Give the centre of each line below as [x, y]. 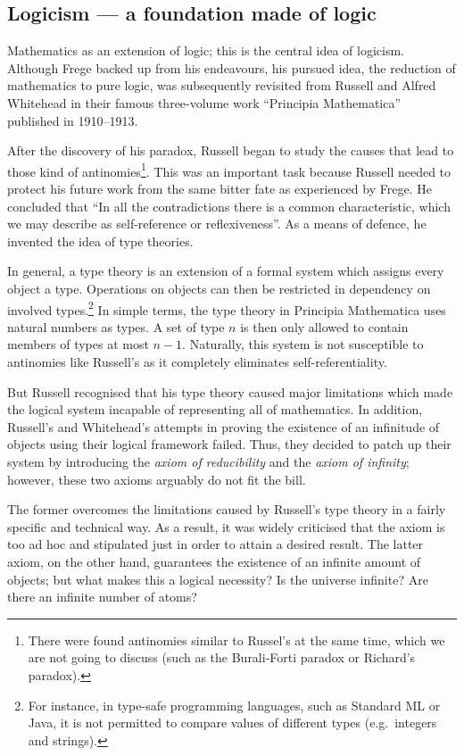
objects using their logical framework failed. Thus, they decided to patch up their [229, 444]
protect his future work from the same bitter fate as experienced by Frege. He [220, 189]
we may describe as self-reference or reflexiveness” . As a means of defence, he [217, 224]
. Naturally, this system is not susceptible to [303, 344]
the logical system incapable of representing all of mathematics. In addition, [215, 409]
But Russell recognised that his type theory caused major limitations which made [230, 391]
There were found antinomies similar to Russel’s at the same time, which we [236, 640]
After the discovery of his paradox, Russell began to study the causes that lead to [231, 150]
